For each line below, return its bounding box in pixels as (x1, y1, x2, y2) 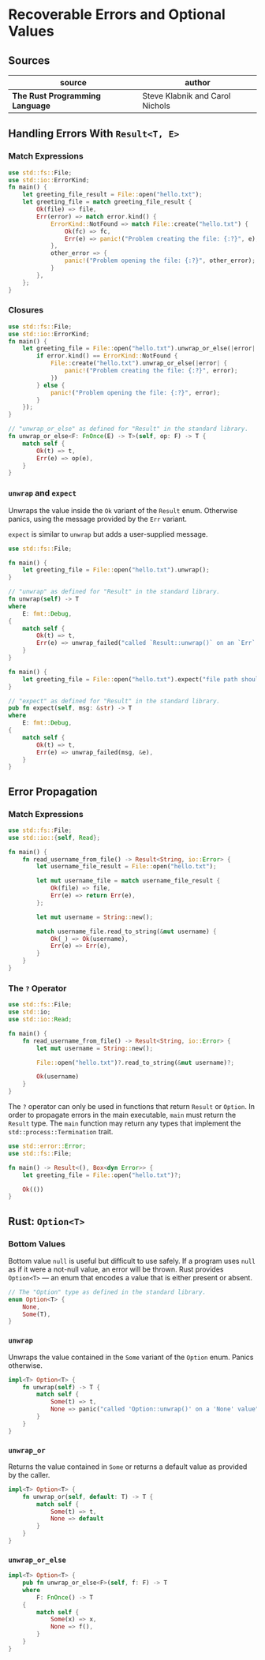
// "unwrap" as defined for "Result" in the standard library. (8, 588, 221, 596)
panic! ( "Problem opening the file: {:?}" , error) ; (50, 388, 221, 396)
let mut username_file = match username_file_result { (36, 877, 221, 885)
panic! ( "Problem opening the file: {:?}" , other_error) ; (64, 257, 256, 265)
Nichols (141, 100, 171, 111)
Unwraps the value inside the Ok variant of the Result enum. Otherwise (8, 505, 238, 515)
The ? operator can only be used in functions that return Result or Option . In (8, 1102, 255, 1111)
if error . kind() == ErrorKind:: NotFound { (36, 352, 178, 360)
